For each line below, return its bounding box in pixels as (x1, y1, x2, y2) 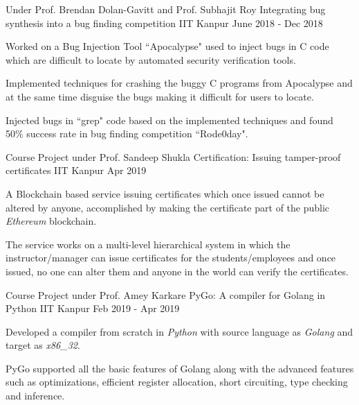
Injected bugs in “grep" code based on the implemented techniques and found (6, 112, 333, 127)
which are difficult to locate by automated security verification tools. (6, 52, 296, 67)
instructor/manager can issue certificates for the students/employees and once (6, 250, 336, 265)
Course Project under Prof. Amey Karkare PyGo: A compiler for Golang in (6, 287, 326, 302)
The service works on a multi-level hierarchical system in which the (6, 236, 291, 251)
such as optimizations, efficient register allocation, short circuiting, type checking (6, 374, 348, 389)
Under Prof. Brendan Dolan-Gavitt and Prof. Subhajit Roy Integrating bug (6, 2, 326, 16)
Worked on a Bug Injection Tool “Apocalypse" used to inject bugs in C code (6, 39, 329, 53)
